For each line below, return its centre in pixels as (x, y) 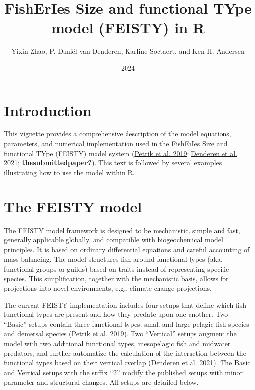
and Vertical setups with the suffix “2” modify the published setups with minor (124, 372)
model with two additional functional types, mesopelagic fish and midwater (117, 343)
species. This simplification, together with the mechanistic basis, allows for (116, 278)
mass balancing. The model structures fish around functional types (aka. (113, 259)
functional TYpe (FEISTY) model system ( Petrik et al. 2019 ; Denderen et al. (121, 153)
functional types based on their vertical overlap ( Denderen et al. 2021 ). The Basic (127, 363)
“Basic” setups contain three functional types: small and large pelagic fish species (127, 324)
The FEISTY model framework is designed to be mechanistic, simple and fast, (122, 230)
